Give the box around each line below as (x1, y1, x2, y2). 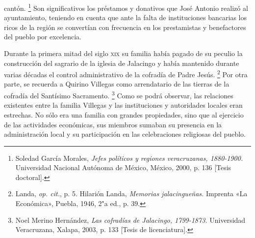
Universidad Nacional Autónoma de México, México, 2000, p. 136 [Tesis (15, 162, 231, 173)
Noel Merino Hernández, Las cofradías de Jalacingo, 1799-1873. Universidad (15, 214, 246, 225)
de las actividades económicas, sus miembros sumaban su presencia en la (4, 119, 222, 129)
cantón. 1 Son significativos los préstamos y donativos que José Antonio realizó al (4, 1, 248, 13)
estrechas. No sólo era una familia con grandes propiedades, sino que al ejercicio (4, 109, 244, 119)
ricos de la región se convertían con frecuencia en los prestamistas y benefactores (4, 22, 246, 32)
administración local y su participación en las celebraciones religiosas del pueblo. (4, 129, 246, 139)
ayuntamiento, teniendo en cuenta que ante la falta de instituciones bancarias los (4, 12, 247, 23)
